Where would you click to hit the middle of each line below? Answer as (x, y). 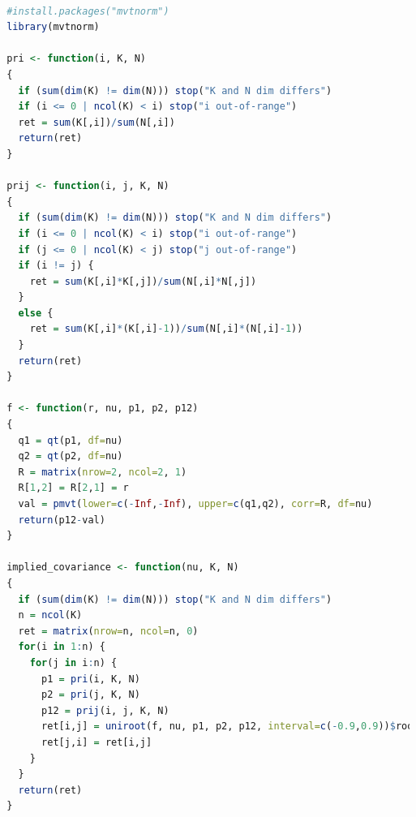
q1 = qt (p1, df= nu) (71, 440)
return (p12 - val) (62, 520)
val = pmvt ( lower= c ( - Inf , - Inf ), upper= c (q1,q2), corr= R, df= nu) (195, 504)
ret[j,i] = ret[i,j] (97, 742)
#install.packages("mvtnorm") (88, 11)
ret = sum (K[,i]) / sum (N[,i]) (96, 122)
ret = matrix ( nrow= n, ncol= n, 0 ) (108, 631)
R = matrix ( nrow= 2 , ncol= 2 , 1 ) (103, 472)
